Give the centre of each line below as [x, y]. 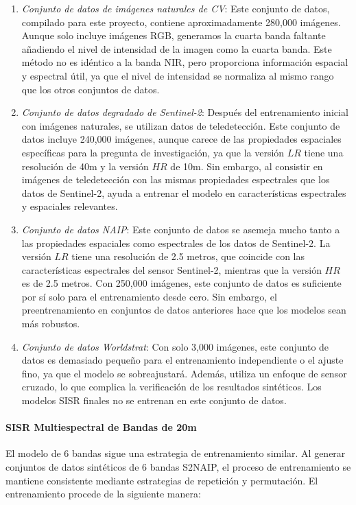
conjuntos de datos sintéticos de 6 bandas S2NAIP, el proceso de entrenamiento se [178, 467]
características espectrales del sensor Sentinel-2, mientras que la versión [171, 269]
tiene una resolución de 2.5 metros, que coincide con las [188, 256]
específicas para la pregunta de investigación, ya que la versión [153, 152]
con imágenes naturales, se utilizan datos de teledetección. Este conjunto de [181, 125]
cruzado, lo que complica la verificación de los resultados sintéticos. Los [171, 387]
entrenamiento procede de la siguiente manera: [103, 494]
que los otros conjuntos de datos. [91, 89]
